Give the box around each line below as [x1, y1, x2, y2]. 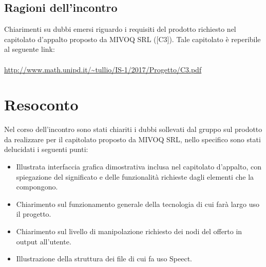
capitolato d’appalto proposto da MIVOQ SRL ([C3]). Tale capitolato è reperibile [4, 33, 261, 44]
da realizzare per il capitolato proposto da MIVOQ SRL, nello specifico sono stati [4, 133, 261, 144]
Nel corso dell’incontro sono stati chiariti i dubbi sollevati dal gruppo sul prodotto [4, 124, 262, 135]
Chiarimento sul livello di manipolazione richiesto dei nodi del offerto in [16, 226, 242, 237]
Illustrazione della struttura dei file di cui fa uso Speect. [16, 253, 192, 264]
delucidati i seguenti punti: [4, 144, 88, 155]
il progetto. [16, 208, 51, 219]
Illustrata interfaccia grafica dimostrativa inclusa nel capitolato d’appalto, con [16, 161, 261, 172]
